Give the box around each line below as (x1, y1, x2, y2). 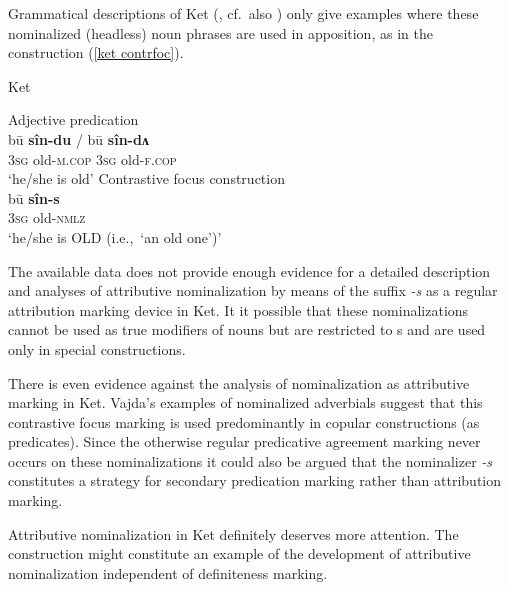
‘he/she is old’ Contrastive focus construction (8, 168, 285, 189)
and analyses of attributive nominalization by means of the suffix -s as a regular (8, 280, 498, 301)
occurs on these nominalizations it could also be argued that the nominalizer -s (8, 450, 493, 471)
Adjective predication (8, 109, 139, 130)
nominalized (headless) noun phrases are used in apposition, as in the (8, 22, 433, 43)
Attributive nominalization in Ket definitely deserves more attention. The (8, 523, 459, 544)
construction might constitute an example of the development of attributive (8, 543, 471, 564)
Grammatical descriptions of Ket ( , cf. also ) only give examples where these (8, 3, 479, 23)
